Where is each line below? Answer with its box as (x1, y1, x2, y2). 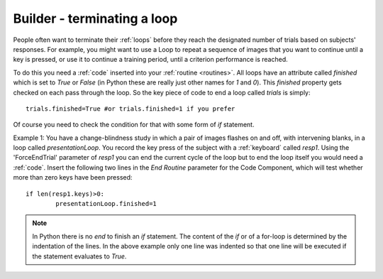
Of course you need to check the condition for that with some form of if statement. (13, 121, 255, 129)
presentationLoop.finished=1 (55, 199, 157, 208)
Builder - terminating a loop (13, 11, 178, 26)
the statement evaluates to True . (32, 252, 127, 261)
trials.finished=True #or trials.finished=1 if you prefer (26, 104, 235, 113)
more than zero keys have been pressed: (13, 173, 133, 182)
